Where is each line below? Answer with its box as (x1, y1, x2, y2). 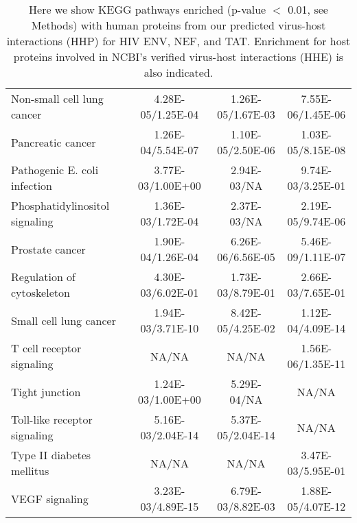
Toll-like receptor (11, 411, 93, 427)
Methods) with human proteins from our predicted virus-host (31, 17, 326, 33)
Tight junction (11, 383, 81, 400)
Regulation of (11, 269, 76, 284)
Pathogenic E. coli (11, 162, 99, 178)
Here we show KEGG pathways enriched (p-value (29, 1, 266, 17)
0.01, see (288, 1, 328, 17)
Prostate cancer (11, 241, 86, 257)
